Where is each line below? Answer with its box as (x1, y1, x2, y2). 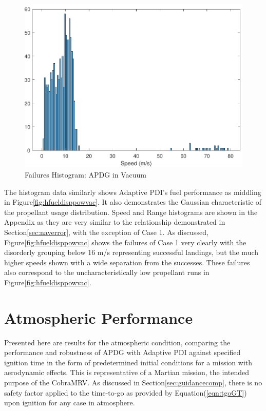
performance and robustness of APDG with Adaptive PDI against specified (4, 347, 241, 358)
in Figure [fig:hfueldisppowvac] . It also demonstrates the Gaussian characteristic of (4, 197, 262, 207)
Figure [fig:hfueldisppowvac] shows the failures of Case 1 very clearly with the (4, 237, 246, 247)
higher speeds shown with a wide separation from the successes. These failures (4, 257, 250, 267)
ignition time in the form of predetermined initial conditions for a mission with (4, 357, 253, 367)
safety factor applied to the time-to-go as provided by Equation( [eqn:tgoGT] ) (4, 387, 247, 398)
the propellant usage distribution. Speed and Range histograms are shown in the (4, 206, 258, 217)
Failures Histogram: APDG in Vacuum (25, 169, 146, 180)
